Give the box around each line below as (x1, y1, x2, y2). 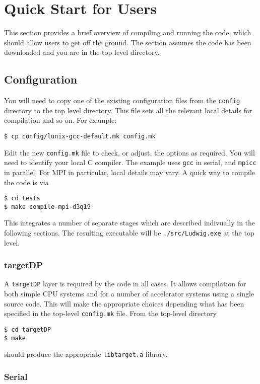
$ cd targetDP (4, 326, 51, 333)
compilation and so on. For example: (4, 115, 117, 125)
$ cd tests (4, 195, 40, 202)
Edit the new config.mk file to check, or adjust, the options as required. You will (4, 147, 255, 158)
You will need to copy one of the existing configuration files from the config (4, 95, 240, 106)
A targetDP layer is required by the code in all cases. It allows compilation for (4, 278, 246, 289)
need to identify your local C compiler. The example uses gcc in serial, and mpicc (4, 157, 256, 168)
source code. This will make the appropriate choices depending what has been (4, 298, 244, 309)
